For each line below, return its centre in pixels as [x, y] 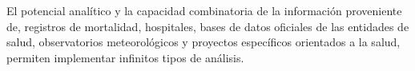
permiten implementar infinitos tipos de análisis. [125, 57]
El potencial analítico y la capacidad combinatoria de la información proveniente [204, 10]
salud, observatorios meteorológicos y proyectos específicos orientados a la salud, [203, 42]
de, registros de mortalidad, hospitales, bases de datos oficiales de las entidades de [208, 26]
